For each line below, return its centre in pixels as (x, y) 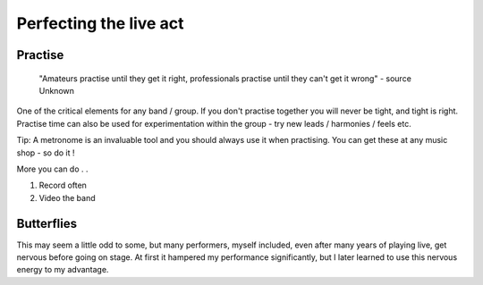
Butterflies (47, 223)
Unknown (57, 90)
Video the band (67, 197)
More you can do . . (52, 169)
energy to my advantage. (63, 270)
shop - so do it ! (46, 153)
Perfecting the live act (100, 23)
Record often (63, 185)
